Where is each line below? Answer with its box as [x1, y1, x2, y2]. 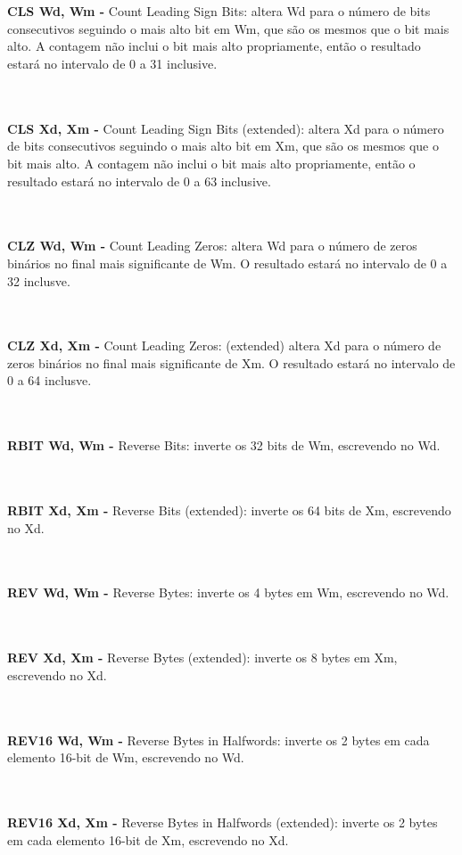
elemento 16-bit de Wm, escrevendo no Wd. [7, 748, 244, 767]
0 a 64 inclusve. [7, 371, 92, 390]
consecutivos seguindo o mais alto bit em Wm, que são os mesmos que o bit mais [7, 19, 450, 37]
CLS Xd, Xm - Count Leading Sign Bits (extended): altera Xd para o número [7, 119, 444, 137]
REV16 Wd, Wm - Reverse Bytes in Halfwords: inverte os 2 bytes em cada [7, 730, 430, 749]
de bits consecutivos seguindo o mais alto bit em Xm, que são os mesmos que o [7, 136, 439, 155]
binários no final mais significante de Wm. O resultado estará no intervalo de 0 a [7, 253, 448, 272]
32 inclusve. [7, 271, 70, 290]
